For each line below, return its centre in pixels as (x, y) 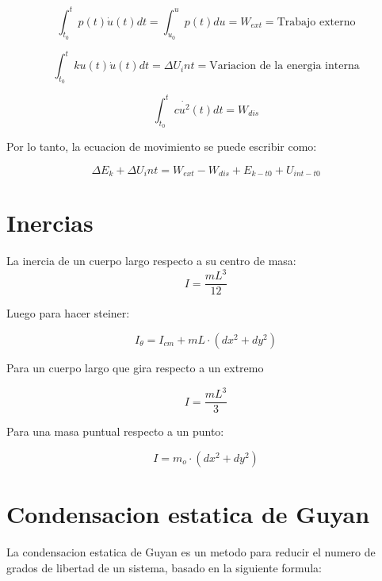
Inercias (50, 223)
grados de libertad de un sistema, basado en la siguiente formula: (164, 567)
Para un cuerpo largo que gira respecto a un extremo (135, 368)
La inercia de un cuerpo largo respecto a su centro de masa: (151, 261)
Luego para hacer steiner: (68, 313)
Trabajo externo (316, 22)
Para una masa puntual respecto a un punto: (115, 431)
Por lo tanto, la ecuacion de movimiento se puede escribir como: (162, 146)
